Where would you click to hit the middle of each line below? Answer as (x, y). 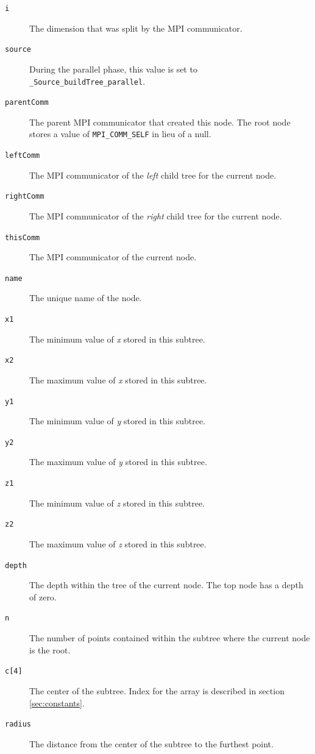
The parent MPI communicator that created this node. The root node (160, 122)
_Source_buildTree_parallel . (87, 81)
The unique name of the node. (86, 298)
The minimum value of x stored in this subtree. (117, 339)
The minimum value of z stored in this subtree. (117, 503)
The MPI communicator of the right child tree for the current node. (156, 215)
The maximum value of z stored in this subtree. (118, 543)
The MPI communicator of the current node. (113, 257)
